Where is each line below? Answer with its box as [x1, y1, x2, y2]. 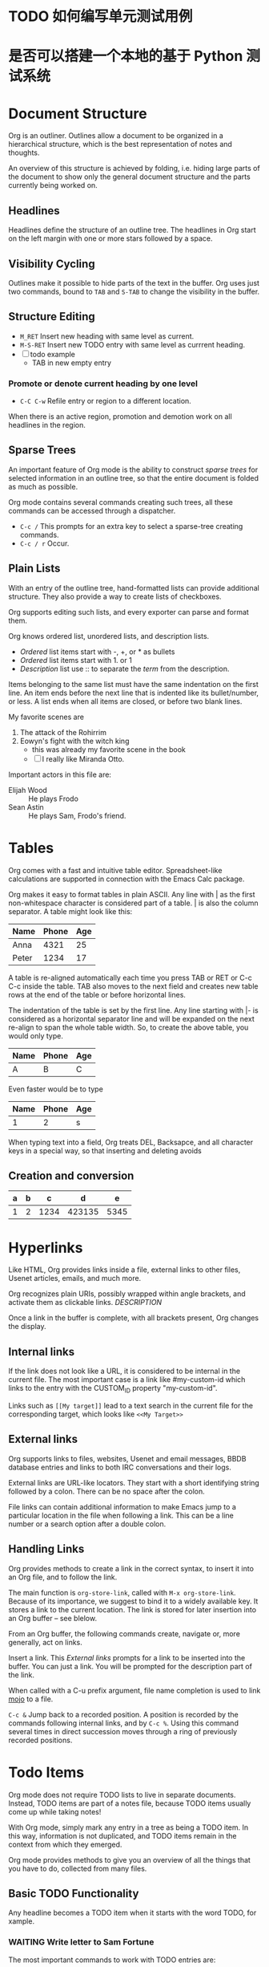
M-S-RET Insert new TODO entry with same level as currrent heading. [19, 339, 246, 349]
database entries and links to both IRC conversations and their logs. [8, 1462, 232, 1472]
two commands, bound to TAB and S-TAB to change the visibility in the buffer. [8, 287, 260, 296]
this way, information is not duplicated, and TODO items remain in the [8, 1831, 238, 1840]
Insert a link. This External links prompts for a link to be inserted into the [8, 1652, 246, 1662]
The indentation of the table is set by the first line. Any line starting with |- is [8, 1005, 259, 1015]
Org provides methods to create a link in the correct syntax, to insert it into [8, 1563, 255, 1573]
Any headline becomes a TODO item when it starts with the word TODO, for [8, 1908, 257, 1918]
